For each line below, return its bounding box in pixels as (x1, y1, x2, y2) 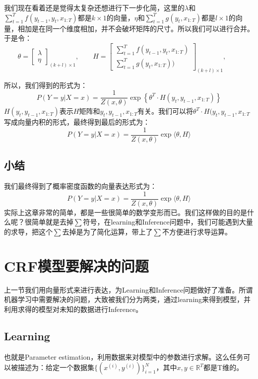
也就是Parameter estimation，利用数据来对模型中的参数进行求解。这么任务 (4, 351, 244, 362)
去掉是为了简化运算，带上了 (62, 227, 153, 237)
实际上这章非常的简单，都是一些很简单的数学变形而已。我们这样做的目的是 (4, 207, 247, 217)
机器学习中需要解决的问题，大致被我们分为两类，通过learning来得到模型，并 (4, 294, 251, 304)
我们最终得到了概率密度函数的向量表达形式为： (4, 181, 157, 191)
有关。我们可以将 (137, 106, 193, 116)
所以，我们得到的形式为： (4, 79, 87, 90)
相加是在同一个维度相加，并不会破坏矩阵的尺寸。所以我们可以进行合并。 (17, 23, 254, 33)
